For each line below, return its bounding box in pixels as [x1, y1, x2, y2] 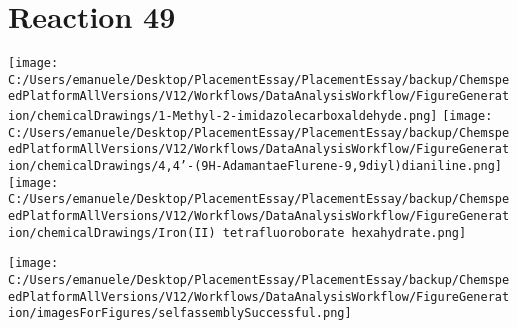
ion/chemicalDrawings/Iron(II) [8, 225, 216, 240]
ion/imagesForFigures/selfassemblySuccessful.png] [8, 306, 352, 321]
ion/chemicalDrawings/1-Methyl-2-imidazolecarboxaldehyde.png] [8, 109, 438, 124]
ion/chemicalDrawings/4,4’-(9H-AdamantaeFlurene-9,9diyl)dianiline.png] [8, 159, 502, 174]
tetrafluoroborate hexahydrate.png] [222, 225, 467, 240]
